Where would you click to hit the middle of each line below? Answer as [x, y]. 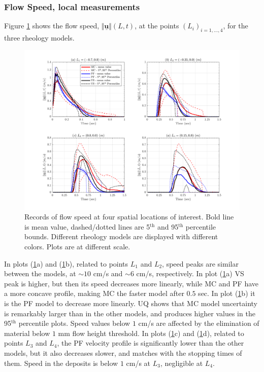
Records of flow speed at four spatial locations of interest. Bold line [129, 217]
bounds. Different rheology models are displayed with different [121, 236]
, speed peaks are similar [200, 263]
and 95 [168, 226]
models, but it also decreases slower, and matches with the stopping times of [123, 353]
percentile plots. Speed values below [74, 323]
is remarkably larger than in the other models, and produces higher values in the [130, 313]
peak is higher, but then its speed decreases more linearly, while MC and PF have [131, 283]
